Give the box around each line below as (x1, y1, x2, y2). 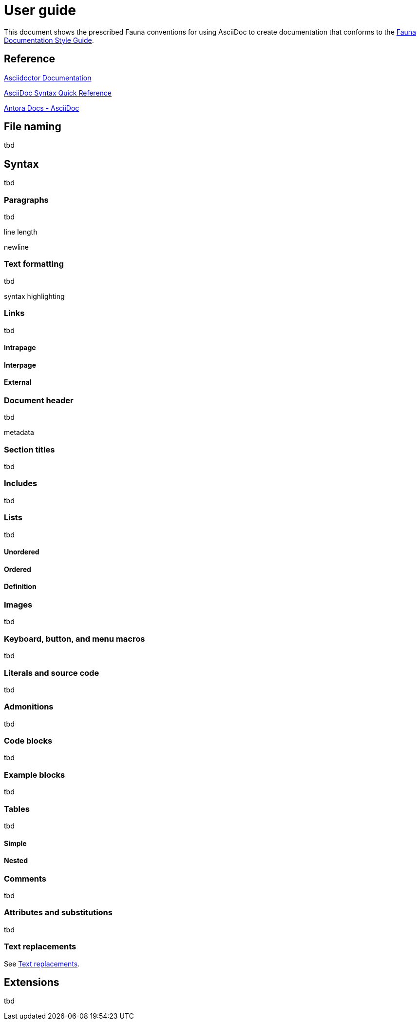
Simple (4, 839, 27, 847)
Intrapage (4, 343, 36, 352)
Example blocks (4, 769, 65, 780)
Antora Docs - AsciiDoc (4, 103, 79, 112)
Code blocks (4, 736, 53, 746)
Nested (4, 856, 28, 865)
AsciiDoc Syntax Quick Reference (4, 88, 112, 97)
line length (4, 228, 38, 236)
